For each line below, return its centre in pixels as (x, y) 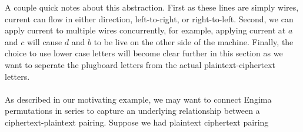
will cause (44, 41)
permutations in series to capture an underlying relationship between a (132, 111)
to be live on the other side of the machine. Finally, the (194, 41)
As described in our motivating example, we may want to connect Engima (138, 99)
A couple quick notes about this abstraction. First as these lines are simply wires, (152, 7)
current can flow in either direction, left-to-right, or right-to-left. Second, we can (149, 18)
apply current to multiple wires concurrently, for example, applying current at (145, 30)
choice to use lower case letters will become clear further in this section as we (144, 53)
